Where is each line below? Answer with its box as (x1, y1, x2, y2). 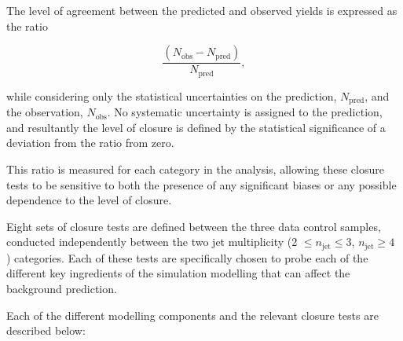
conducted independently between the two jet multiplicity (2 (6, 233, 298, 250)
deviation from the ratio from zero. (6, 134, 174, 151)
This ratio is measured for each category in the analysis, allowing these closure (6, 160, 384, 177)
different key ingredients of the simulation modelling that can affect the (6, 265, 350, 281)
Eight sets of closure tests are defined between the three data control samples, (6, 218, 381, 234)
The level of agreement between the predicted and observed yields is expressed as (6, 2, 398, 18)
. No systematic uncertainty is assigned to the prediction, (107, 104, 383, 120)
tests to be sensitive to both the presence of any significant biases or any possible (6, 176, 397, 192)
